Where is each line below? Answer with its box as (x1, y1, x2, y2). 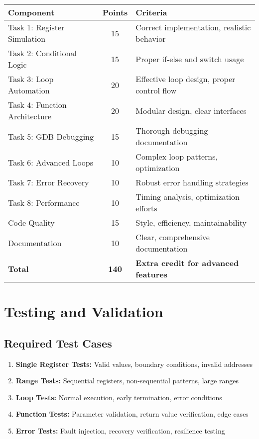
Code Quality (8, 217, 55, 228)
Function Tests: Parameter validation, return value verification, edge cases (15, 409, 249, 419)
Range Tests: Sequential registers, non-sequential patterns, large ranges (15, 375, 239, 386)
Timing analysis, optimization (135, 191, 240, 202)
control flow (135, 85, 177, 96)
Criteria (135, 6, 167, 18)
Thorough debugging (135, 125, 208, 136)
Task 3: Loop (8, 73, 54, 85)
